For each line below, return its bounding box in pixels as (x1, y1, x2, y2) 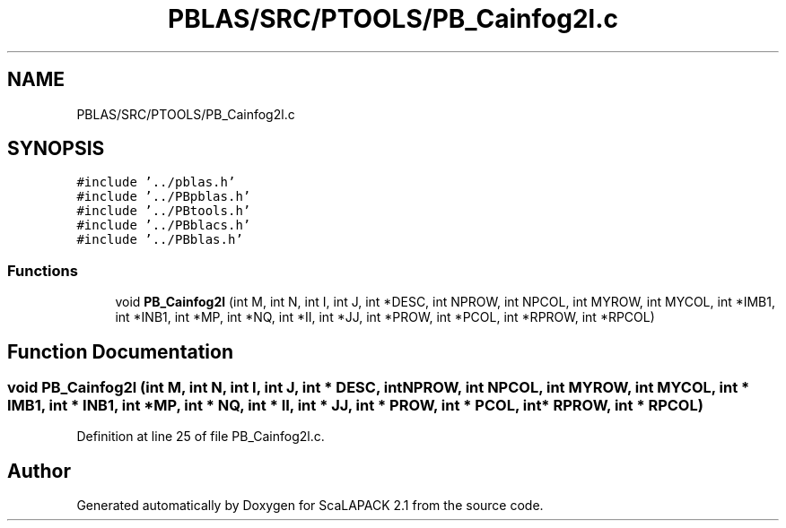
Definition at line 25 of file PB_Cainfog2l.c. (76, 428, 325, 445)
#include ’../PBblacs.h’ (76, 218, 251, 233)
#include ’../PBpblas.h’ (76, 189, 251, 204)
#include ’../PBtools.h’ (76, 203, 251, 219)
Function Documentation (7, 340, 233, 363)
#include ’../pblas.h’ (76, 175, 236, 190)
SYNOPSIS (7, 137, 105, 160)
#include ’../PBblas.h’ (76, 232, 243, 247)
